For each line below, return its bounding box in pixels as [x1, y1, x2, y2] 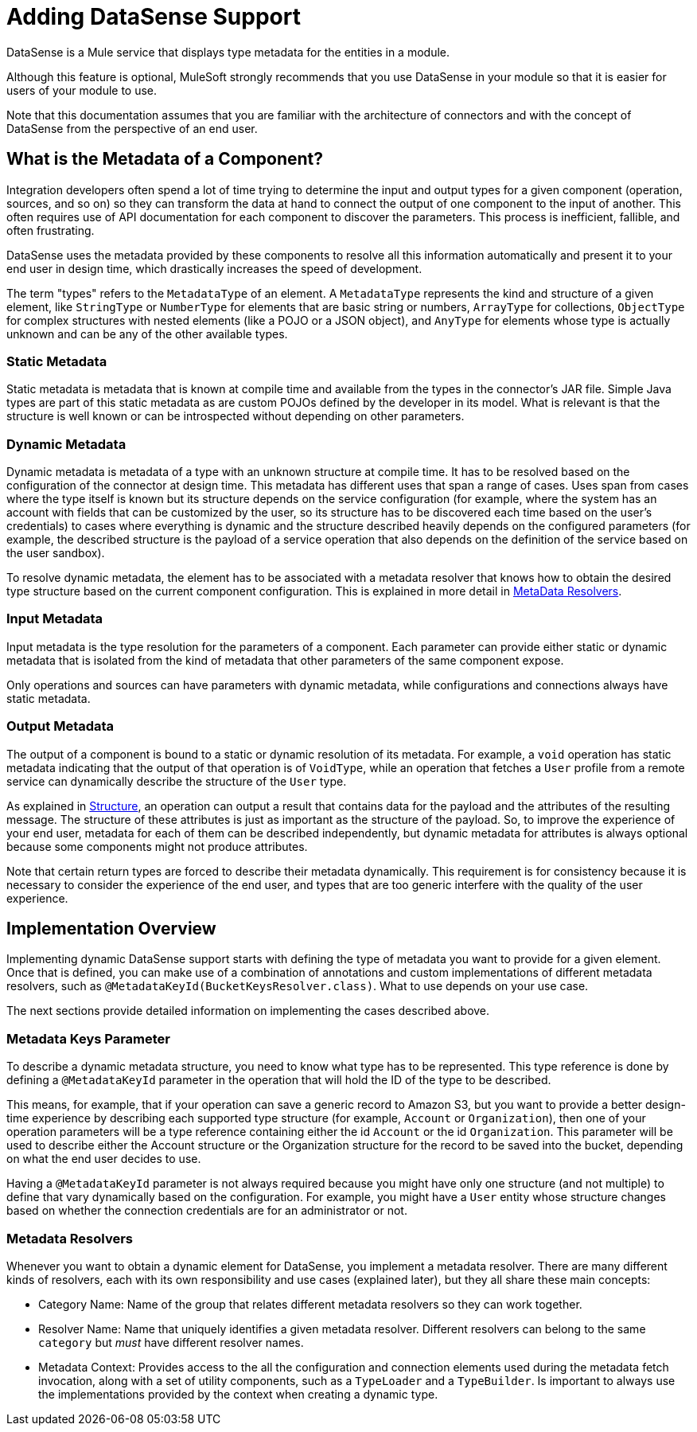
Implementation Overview [6, 919, 216, 939]
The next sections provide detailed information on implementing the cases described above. [6, 1004, 490, 1018]
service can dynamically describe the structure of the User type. [6, 774, 347, 788]
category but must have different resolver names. [38, 1335, 304, 1349]
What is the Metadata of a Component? [6, 149, 324, 170]
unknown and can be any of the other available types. [6, 326, 288, 341]
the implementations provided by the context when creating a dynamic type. [38, 1387, 438, 1401]
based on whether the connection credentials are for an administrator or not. [6, 1204, 407, 1218]
